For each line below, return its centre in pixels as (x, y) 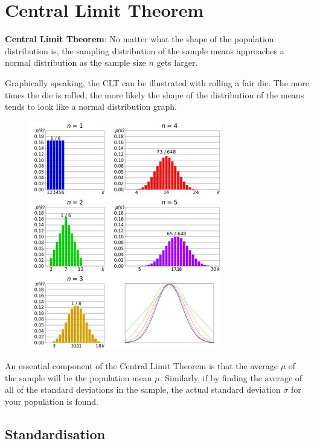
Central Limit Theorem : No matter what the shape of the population (139, 39)
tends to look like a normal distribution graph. (91, 106)
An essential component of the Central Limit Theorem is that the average (141, 366)
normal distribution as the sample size (75, 62)
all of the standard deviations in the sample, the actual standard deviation (143, 389)
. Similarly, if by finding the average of (231, 377)
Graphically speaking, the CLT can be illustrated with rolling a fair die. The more (157, 82)
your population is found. (52, 401)
